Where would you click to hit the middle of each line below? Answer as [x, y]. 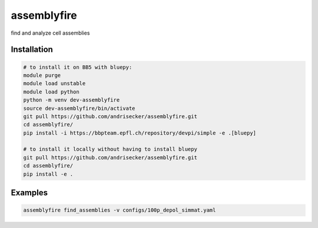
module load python [51, 92]
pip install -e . [48, 174]
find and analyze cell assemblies [50, 33]
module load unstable [54, 83]
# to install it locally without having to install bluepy [110, 149]
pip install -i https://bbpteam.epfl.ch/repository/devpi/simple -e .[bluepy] [140, 133]
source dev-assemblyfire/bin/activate [79, 108]
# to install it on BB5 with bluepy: [78, 67]
